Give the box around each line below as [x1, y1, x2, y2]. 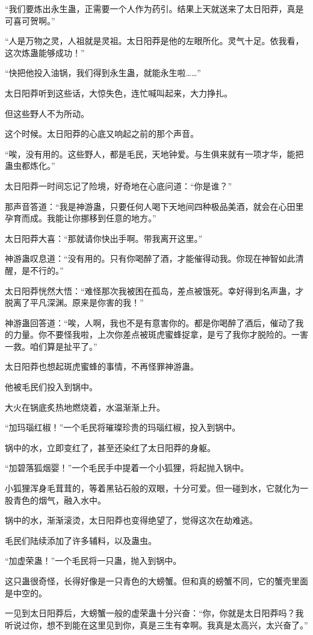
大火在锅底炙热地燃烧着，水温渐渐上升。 [5, 400, 165, 413]
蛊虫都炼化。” [5, 159, 55, 172]
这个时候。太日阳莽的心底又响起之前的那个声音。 [5, 127, 199, 140]
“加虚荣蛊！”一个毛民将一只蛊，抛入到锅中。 [5, 554, 182, 567]
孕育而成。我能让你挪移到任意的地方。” [5, 212, 156, 224]
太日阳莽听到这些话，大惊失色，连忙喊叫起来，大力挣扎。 [5, 86, 232, 99]
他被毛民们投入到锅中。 [5, 381, 98, 393]
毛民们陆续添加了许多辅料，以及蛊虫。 [5, 534, 156, 546]
